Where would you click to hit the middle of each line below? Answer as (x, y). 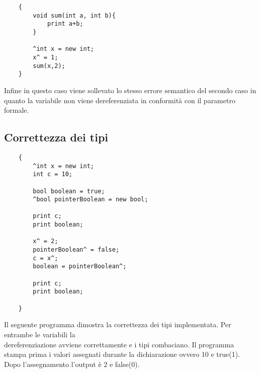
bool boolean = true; (69, 191)
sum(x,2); (49, 66)
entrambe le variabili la (40, 334)
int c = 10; (53, 174)
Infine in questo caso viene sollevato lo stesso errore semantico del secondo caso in (130, 90)
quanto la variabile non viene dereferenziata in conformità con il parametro (120, 100)
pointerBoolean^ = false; (76, 250)
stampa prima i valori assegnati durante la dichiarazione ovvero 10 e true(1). (122, 354)
